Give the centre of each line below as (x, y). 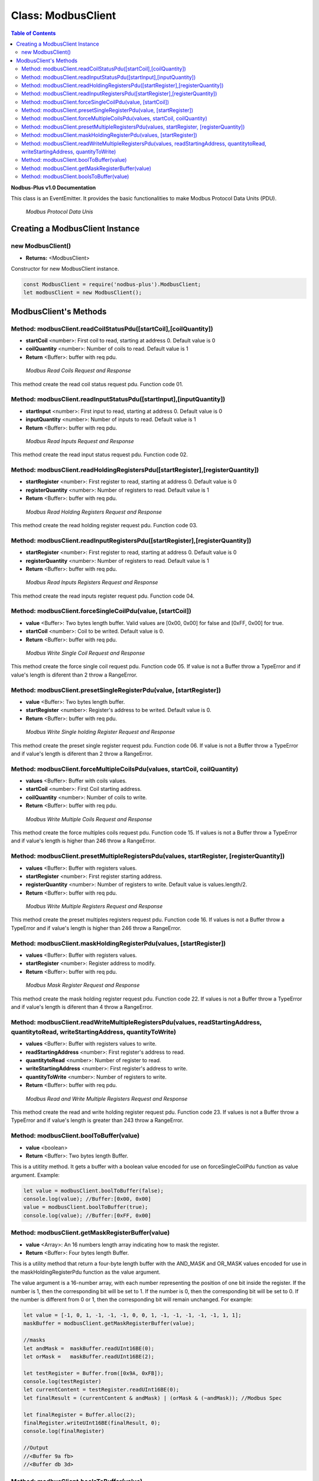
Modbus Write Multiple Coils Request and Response (89, 819)
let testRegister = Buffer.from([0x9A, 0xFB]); (93, 1373)
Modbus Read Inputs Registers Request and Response (92, 582)
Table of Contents (33, 33)
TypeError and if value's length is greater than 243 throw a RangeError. (97, 1120)
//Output (36, 1448)
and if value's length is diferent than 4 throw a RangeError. (82, 1006)
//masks (34, 1340)
